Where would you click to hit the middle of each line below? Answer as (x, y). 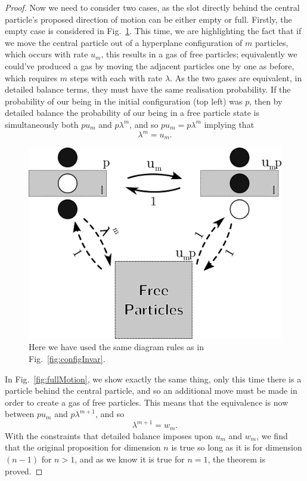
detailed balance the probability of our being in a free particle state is (132, 113)
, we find (272, 435)
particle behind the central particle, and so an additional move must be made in (151, 390)
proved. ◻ (24, 471)
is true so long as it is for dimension (237, 447)
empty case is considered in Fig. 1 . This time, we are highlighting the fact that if (153, 31)
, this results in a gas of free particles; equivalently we (199, 54)
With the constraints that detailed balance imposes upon (109, 435)
